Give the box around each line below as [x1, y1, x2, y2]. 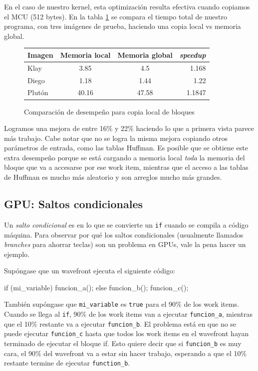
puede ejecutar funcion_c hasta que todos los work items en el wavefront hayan [4, 328, 249, 339]
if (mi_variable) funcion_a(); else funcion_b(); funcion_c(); [4, 282, 189, 292]
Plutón [27, 87, 48, 98]
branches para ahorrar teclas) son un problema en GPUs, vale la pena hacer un [4, 239, 246, 249]
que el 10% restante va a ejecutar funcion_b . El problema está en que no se [4, 318, 237, 329]
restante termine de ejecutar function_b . [4, 358, 130, 368]
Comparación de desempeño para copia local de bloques [24, 106, 195, 117]
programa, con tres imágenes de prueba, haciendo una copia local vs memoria [4, 21, 241, 31]
